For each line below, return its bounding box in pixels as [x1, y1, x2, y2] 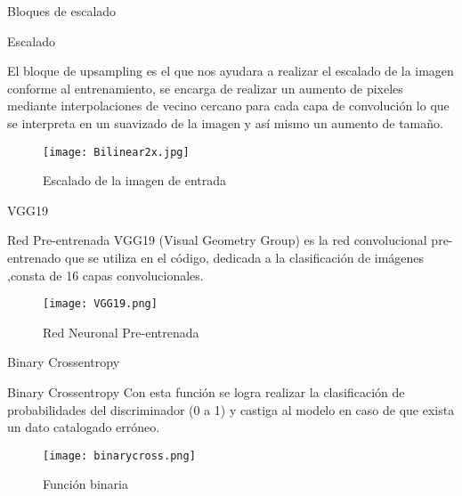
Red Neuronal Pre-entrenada [43, 322, 199, 341]
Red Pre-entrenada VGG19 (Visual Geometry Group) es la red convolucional [7, 231, 427, 249]
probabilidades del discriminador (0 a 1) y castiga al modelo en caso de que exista [7, 400, 455, 419]
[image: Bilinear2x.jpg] [43, 145, 190, 159]
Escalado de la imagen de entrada [43, 171, 227, 190]
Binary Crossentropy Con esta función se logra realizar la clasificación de [7, 383, 405, 402]
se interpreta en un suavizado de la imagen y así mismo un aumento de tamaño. [7, 113, 443, 132]
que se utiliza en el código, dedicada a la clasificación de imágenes [64, 248, 425, 266]
